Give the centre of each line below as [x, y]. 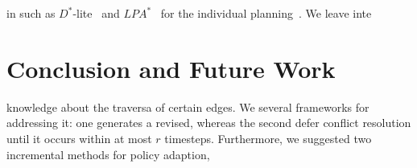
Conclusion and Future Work [171, 68]
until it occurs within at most [79, 138]
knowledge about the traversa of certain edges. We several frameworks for [188, 107]
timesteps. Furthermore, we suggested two [268, 138]
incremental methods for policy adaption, [108, 154]
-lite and [96, 13]
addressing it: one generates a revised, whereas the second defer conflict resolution [209, 123]
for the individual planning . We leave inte [266, 13]
